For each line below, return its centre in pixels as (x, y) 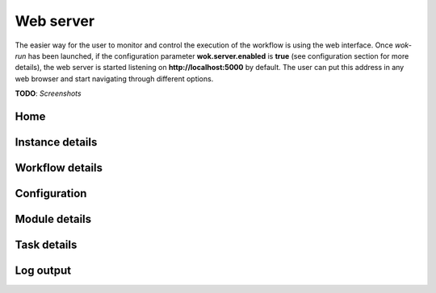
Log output (43, 271)
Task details (46, 245)
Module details (53, 219)
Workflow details (59, 168)
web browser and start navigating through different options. (114, 78)
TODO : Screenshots (48, 93)
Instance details (56, 142)
